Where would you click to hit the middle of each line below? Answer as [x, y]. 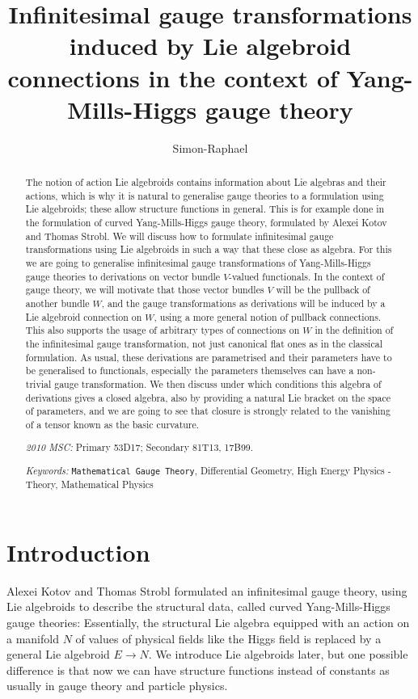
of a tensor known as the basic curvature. [112, 424]
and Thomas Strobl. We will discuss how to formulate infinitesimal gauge [179, 236]
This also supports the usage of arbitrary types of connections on [163, 330]
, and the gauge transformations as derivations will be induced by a [243, 303]
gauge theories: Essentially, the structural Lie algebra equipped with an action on [208, 622]
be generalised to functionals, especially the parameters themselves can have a [190, 371]
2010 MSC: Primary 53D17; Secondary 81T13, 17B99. [139, 447]
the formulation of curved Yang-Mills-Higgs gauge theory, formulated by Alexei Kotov [206, 223]
